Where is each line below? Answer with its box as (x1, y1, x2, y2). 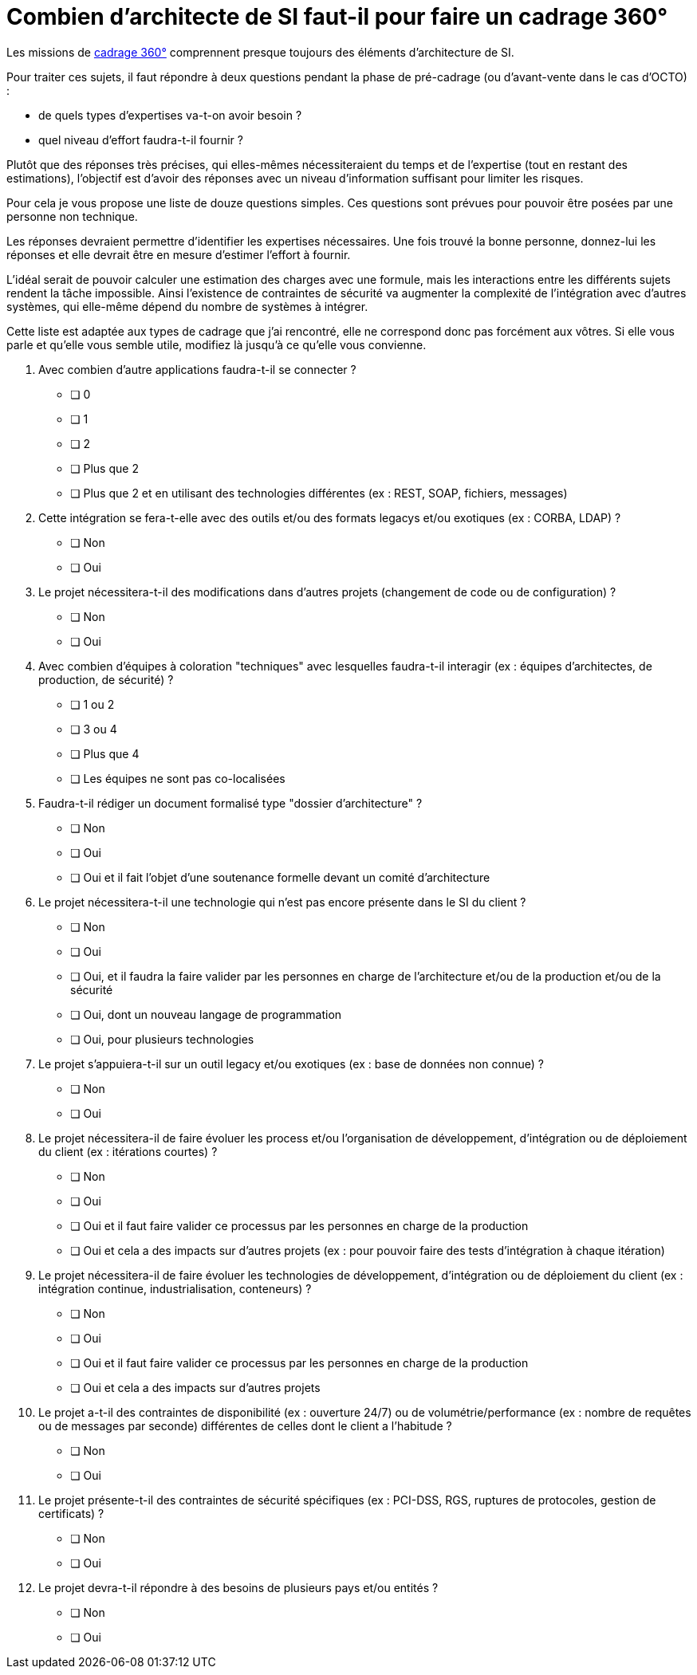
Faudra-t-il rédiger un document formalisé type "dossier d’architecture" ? (38, 796, 423, 810)
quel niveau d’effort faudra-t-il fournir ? (38, 132, 243, 147)
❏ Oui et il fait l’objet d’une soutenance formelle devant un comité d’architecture (70, 870, 490, 884)
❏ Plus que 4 (70, 746, 140, 761)
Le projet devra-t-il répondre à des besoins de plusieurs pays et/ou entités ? (38, 1580, 439, 1594)
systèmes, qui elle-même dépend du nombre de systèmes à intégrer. (6, 299, 368, 313)
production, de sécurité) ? (38, 672, 174, 686)
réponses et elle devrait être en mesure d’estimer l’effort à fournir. (6, 247, 351, 261)
